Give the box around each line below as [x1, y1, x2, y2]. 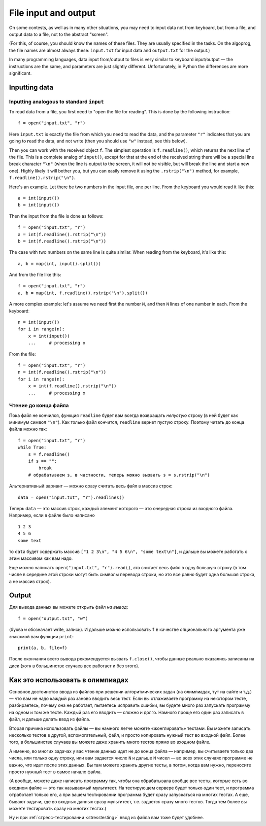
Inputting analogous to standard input [9, 98, 104, 105]
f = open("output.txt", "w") [18, 616, 88, 621]
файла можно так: [9, 426, 47, 432]
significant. [9, 70, 32, 76]
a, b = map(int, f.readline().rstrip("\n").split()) [18, 290, 148, 296]
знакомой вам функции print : [9, 633, 74, 639]
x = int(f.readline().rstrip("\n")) [28, 383, 117, 389]
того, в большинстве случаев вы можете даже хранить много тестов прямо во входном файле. [9, 739, 211, 745]
